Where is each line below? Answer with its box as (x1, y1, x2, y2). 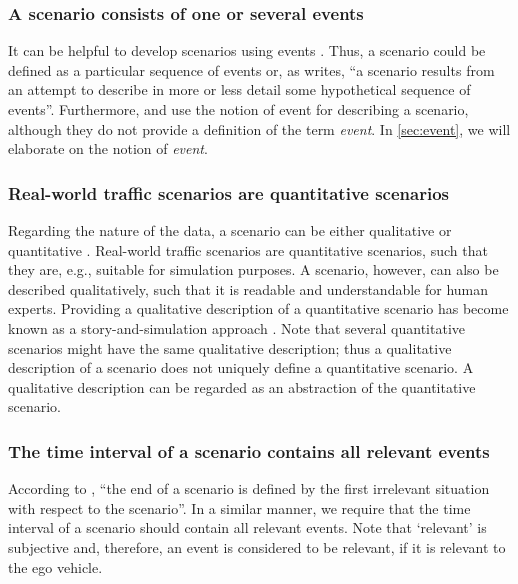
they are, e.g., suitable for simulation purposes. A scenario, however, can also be (8, 259, 499, 280)
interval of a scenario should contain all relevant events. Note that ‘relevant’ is (8, 517, 487, 538)
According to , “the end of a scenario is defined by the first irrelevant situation (8, 478, 490, 499)
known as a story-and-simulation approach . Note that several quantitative (8, 317, 465, 338)
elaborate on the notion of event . (8, 138, 208, 159)
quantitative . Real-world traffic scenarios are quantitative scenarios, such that (8, 239, 488, 260)
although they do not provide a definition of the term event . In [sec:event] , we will (8, 118, 511, 139)
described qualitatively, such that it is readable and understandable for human (8, 278, 489, 299)
